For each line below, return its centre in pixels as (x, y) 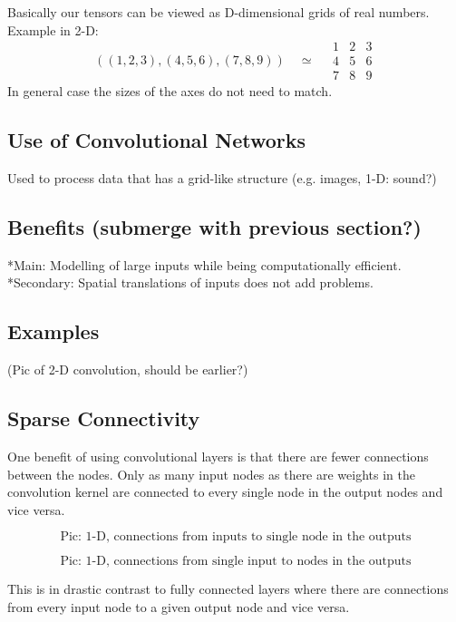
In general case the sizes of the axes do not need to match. (170, 91)
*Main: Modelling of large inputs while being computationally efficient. (204, 264)
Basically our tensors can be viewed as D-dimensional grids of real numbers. (218, 12)
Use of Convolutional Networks (157, 140)
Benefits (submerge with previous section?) (214, 227)
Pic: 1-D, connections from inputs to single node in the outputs (236, 537)
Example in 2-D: (53, 29)
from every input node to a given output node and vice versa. (179, 607)
